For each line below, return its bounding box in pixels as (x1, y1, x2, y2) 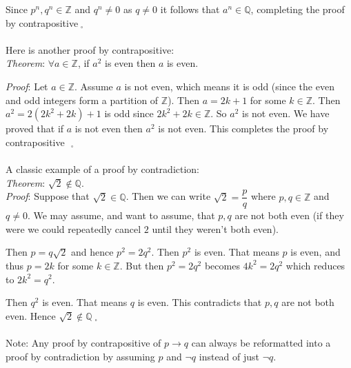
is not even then (74, 121, 143, 136)
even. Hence (6, 308, 56, 323)
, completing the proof (250, 2, 345, 16)
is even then (105, 56, 156, 70)
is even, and (290, 245, 341, 259)
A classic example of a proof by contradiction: (6, 161, 200, 176)
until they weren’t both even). (152, 221, 279, 236)
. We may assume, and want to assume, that (27, 208, 215, 223)
